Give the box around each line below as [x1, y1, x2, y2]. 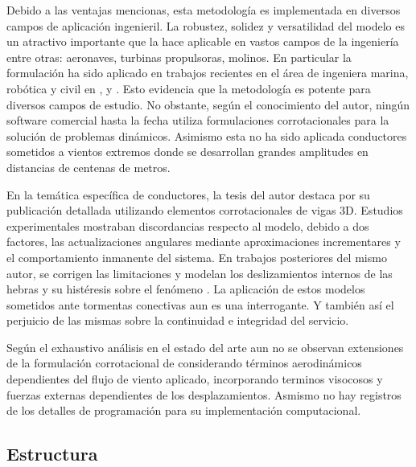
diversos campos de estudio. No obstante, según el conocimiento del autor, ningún [6, 96, 410, 113]
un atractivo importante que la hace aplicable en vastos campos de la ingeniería [6, 33, 399, 50]
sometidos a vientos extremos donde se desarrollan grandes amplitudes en [6, 143, 369, 160]
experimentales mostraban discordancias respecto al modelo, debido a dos [6, 217, 369, 234]
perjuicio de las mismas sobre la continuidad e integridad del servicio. [6, 312, 349, 329]
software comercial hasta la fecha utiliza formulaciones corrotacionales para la [6, 112, 389, 129]
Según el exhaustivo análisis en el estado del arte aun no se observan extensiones [6, 338, 404, 355]
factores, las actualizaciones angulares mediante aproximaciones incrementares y [6, 233, 401, 250]
